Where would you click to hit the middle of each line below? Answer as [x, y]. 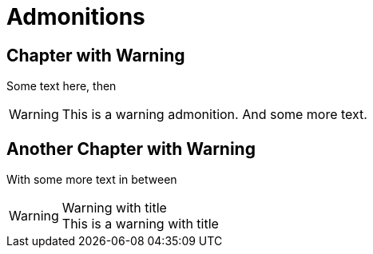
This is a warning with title [140, 224]
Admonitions [76, 17]
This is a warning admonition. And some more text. [214, 115]
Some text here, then [62, 86]
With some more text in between [92, 180]
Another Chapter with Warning [131, 149]
